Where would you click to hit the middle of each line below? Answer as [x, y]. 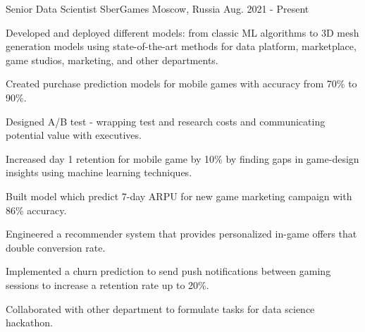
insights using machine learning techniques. [99, 172]
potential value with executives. [74, 135]
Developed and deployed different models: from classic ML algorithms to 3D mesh [182, 32]
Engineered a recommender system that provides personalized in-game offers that [181, 234]
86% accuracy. [36, 210]
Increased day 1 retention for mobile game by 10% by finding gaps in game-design [182, 158]
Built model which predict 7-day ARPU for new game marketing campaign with [179, 196]
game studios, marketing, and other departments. [112, 60]
